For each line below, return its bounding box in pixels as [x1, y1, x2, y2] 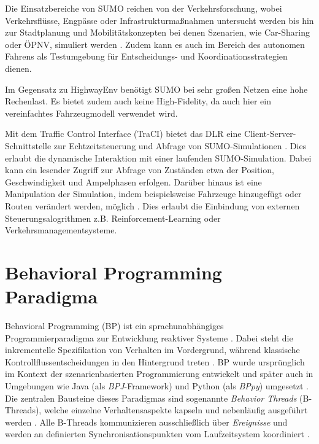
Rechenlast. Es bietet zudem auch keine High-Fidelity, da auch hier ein [5, 95, 271, 107]
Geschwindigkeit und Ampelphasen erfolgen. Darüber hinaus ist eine [5, 175, 262, 188]
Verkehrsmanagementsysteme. [5, 224, 117, 236]
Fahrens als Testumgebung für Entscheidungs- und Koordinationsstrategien [5, 50, 288, 63]
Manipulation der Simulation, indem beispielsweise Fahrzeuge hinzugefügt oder [5, 187, 302, 200]
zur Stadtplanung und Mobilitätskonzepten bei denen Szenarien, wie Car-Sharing [5, 26, 310, 39]
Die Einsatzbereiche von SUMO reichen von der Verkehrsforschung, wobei [5, 2, 282, 14]
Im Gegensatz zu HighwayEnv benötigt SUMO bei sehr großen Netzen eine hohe [5, 82, 308, 95]
